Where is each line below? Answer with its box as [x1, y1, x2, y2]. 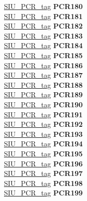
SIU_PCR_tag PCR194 [4, 138, 83, 149]
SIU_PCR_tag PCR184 [4, 40, 83, 51]
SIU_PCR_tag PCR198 [4, 177, 83, 188]
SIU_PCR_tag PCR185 [4, 50, 83, 60]
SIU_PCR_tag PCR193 [4, 128, 83, 139]
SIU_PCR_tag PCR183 [4, 30, 83, 41]
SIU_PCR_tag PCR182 [4, 21, 83, 31]
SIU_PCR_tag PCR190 [4, 99, 83, 109]
